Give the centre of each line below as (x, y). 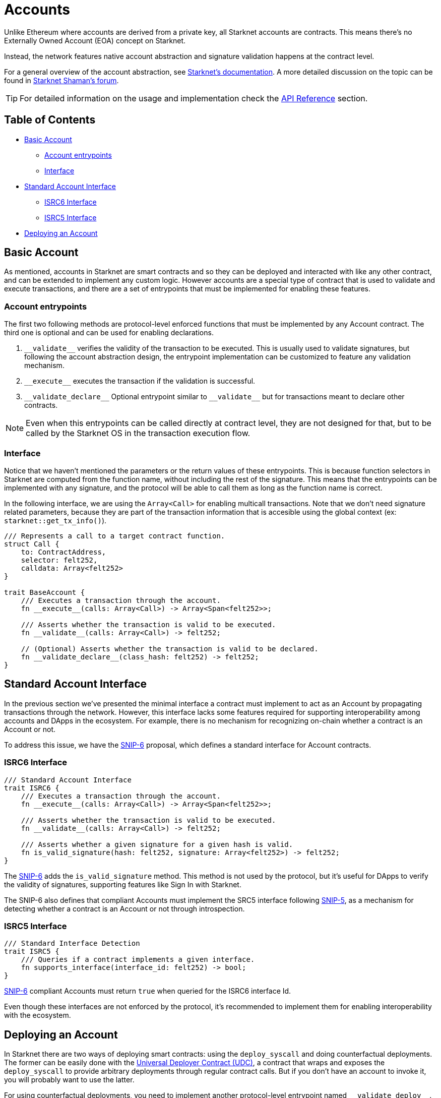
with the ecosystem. (38, 1015)
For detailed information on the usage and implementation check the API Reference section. (194, 98)
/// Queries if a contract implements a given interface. (138, 960)
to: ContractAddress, (64, 552)
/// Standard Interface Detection (72, 943)
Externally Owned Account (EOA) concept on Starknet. (95, 40)
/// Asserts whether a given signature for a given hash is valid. (157, 844)
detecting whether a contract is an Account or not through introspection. (124, 908)
